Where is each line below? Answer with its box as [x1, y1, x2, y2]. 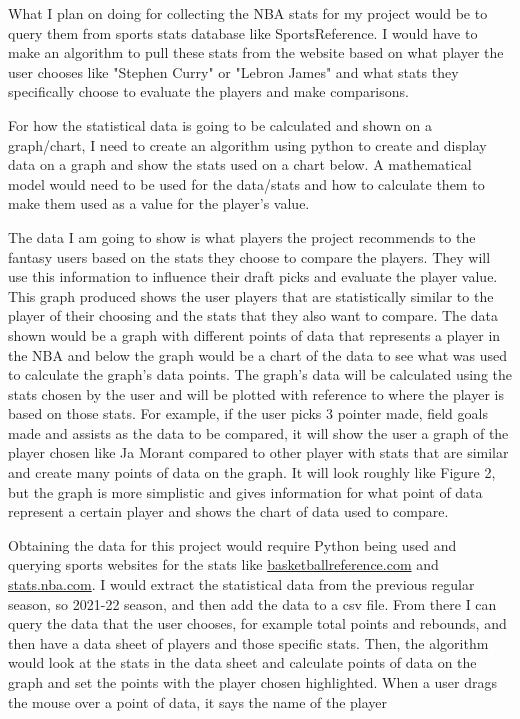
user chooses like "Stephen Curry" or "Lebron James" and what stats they [8, 61, 459, 82]
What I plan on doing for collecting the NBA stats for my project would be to [8, 3, 488, 23]
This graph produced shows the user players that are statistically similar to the [8, 285, 494, 306]
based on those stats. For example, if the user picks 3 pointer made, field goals [8, 403, 488, 424]
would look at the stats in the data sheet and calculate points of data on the [8, 652, 477, 673]
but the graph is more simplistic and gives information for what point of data [8, 481, 483, 502]
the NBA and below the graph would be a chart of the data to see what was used [8, 344, 508, 365]
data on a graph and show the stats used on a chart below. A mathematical [8, 154, 472, 175]
